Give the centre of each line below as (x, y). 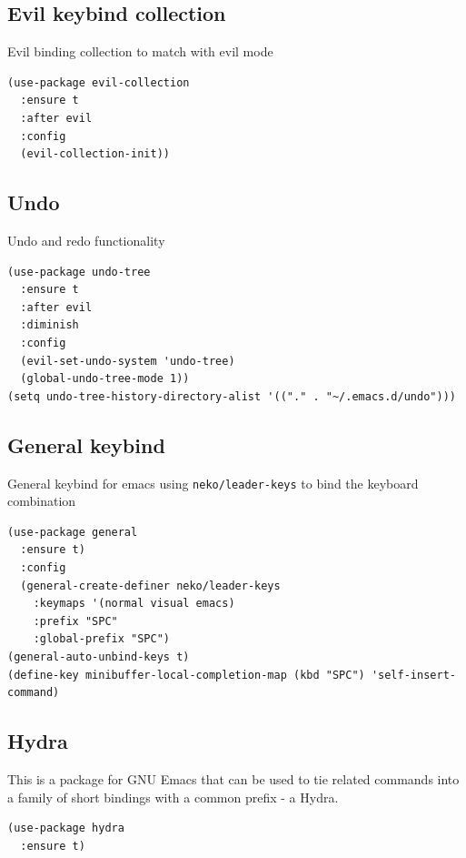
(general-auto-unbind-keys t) (99, 656)
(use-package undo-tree (79, 272)
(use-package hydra (66, 828)
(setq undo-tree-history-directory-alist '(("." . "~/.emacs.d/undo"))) (232, 396)
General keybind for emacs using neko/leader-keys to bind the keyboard (213, 483)
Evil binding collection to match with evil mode (140, 51)
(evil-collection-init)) (95, 154)
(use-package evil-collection (99, 82)
